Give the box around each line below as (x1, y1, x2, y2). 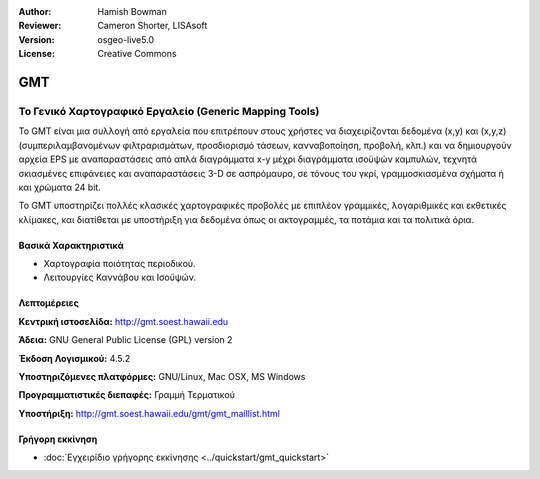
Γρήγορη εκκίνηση (18, 433, 98, 445)
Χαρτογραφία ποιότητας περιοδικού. (43, 258, 196, 270)
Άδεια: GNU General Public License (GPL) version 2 (18, 334, 233, 346)
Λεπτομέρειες (18, 297, 79, 309)
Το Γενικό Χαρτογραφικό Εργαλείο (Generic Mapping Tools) (18, 104, 320, 118)
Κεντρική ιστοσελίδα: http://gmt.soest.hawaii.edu (18, 315, 229, 327)
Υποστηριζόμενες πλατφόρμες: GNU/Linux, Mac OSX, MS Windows (18, 371, 306, 383)
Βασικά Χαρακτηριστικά (18, 239, 124, 251)
